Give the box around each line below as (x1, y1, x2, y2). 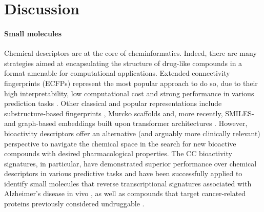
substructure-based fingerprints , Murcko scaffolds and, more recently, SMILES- (4, 108, 254, 118)
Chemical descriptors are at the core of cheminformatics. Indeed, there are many (4, 48, 257, 58)
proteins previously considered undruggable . (4, 198, 145, 209)
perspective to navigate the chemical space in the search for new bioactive (4, 138, 236, 149)
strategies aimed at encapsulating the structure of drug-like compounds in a (4, 57, 242, 68)
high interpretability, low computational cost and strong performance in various (4, 88, 254, 98)
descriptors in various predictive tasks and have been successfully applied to (4, 168, 242, 179)
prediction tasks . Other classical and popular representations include (4, 98, 222, 109)
